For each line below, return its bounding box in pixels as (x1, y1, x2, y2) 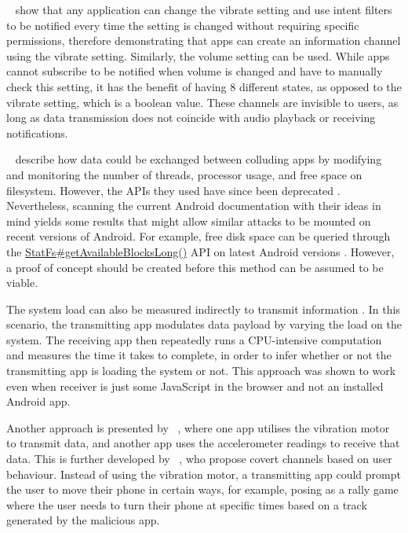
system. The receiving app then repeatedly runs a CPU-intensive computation (6, 331, 382, 347)
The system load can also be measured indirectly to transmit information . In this (6, 300, 400, 317)
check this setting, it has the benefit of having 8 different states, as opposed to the (6, 78, 402, 94)
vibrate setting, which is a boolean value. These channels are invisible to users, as (6, 94, 399, 110)
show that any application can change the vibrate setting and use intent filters (15, 2, 392, 17)
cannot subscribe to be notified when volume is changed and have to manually (6, 63, 383, 79)
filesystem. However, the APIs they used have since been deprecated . (6, 182, 341, 198)
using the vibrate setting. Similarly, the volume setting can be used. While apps (6, 47, 390, 64)
